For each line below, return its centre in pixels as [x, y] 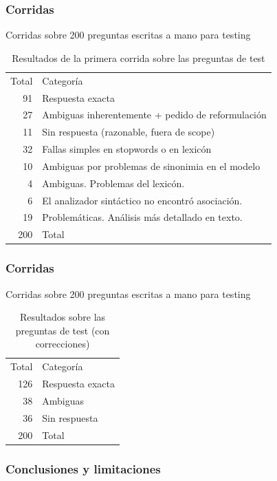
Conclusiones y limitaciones [83, 468]
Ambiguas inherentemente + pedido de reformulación [154, 115]
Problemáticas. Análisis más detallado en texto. [142, 217]
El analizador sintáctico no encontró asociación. [142, 200]
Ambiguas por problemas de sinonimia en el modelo [151, 165]
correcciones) [63, 344]
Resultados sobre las [63, 317]
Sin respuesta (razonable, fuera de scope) [129, 132]
